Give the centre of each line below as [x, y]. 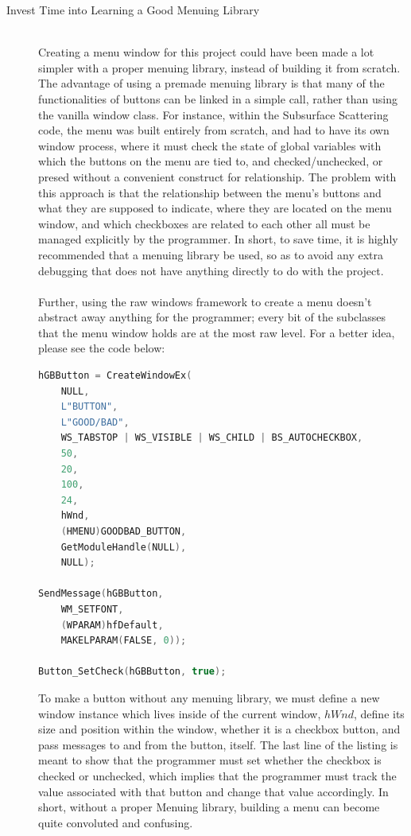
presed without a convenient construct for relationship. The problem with [217, 176]
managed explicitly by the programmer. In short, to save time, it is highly [218, 239]
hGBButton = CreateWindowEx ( [115, 376]
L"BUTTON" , [89, 407]
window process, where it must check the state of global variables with [210, 145]
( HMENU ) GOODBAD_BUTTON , [124, 531]
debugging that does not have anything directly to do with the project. [211, 270]
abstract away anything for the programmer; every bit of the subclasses [212, 317]
